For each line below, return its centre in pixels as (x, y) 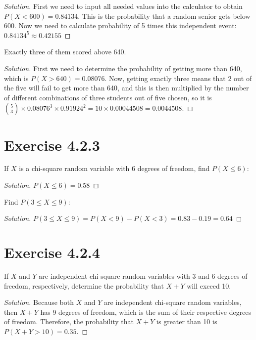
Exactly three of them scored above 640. (65, 52)
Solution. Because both (39, 302)
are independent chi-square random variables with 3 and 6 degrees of (143, 276)
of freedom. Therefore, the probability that (69, 321)
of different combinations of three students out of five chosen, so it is (108, 97)
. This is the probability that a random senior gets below (164, 16)
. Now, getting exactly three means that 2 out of (178, 78)
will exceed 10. (209, 285)
